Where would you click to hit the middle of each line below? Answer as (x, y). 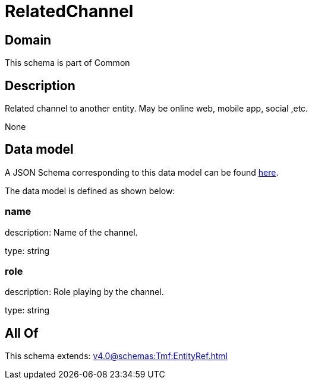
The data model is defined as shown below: (90, 191)
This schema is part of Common (67, 63)
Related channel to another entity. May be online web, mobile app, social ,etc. (157, 109)
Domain (28, 40)
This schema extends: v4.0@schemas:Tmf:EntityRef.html (116, 356)
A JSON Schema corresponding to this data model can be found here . (142, 172)
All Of (22, 333)
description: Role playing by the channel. (84, 292)
